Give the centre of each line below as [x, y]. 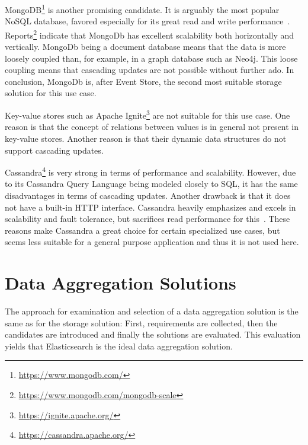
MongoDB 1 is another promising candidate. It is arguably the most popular [142, 9]
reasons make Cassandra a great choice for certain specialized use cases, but [142, 230]
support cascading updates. [54, 150]
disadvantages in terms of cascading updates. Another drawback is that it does [148, 195]
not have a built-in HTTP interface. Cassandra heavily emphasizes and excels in [150, 207]
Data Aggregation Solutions [121, 283]
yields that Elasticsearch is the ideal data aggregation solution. [119, 346]
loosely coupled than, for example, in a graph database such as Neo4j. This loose [151, 58]
